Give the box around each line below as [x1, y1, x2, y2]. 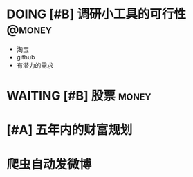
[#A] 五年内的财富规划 [6, 122, 133, 138]
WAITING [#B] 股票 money [6, 88, 151, 104]
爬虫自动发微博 [6, 156, 92, 172]
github [16, 53, 35, 61]
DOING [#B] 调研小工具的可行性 [6, 6, 187, 22]
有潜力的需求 [16, 61, 53, 69]
